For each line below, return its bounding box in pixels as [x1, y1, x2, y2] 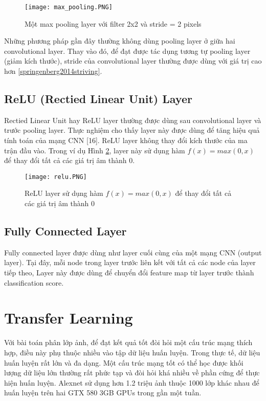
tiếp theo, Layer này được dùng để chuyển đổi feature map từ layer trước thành [4, 267, 254, 278]
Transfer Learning [4, 307, 133, 328]
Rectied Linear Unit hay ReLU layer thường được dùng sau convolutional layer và [4, 114, 261, 125]
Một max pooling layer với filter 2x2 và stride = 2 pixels [25, 18, 202, 29]
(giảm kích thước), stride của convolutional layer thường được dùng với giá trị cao [4, 55, 262, 66]
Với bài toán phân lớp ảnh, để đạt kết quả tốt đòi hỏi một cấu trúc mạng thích [4, 337, 253, 348]
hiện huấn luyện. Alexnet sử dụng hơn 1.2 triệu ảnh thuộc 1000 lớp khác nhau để [4, 377, 259, 388]
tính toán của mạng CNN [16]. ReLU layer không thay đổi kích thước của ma [4, 135, 248, 146]
